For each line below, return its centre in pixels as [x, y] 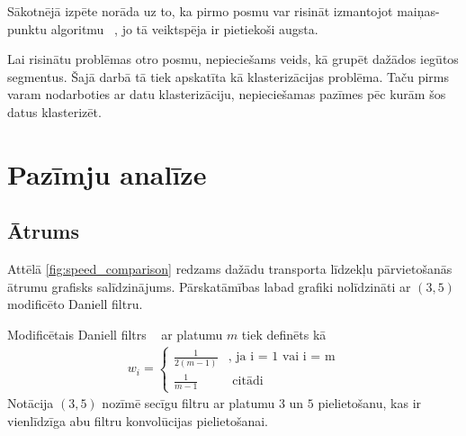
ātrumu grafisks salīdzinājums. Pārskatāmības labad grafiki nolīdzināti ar [209, 286]
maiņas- [418, 11]
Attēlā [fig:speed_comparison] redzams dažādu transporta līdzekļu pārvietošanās [230, 269]
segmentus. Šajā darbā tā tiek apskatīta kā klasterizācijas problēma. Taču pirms [229, 76]
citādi [248, 381]
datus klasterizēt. [54, 111]
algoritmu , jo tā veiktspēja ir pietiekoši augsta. [184, 28]
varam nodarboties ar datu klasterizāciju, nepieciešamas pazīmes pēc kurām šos [227, 94]
